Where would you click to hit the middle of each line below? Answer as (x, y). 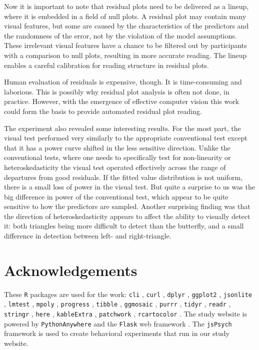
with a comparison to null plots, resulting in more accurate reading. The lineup (125, 55)
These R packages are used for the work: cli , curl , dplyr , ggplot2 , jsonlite (128, 294)
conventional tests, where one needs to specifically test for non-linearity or (117, 157)
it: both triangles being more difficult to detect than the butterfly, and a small (124, 226)
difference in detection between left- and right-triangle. (88, 236)
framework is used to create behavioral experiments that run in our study (117, 333)
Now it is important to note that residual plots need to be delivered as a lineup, (126, 6)
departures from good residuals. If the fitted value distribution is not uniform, (123, 177)
